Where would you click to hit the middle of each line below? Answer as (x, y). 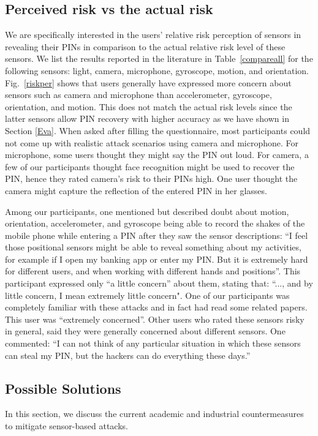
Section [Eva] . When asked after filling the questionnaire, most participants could (158, 130)
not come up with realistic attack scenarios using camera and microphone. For (152, 142)
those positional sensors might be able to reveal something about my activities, (153, 247)
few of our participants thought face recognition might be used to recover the (150, 166)
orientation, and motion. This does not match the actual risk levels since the (149, 106)
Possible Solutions (63, 388)
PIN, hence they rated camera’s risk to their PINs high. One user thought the (151, 179)
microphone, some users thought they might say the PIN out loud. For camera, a (157, 155)
